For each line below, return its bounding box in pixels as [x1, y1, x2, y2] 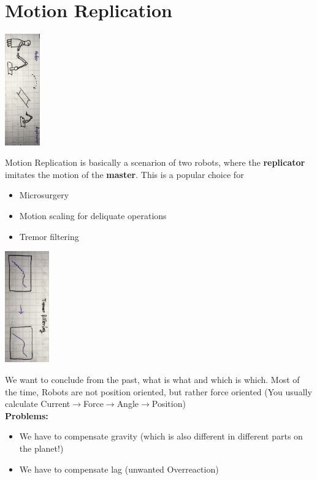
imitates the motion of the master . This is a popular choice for [5, 168, 244, 180]
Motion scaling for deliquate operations [19, 209, 167, 222]
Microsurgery [19, 188, 69, 201]
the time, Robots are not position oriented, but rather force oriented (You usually [5, 385, 312, 398]
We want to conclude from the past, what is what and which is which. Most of [5, 373, 300, 386]
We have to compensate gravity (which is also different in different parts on [19, 430, 303, 443]
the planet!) [19, 442, 64, 455]
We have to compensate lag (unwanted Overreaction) [19, 462, 219, 475]
